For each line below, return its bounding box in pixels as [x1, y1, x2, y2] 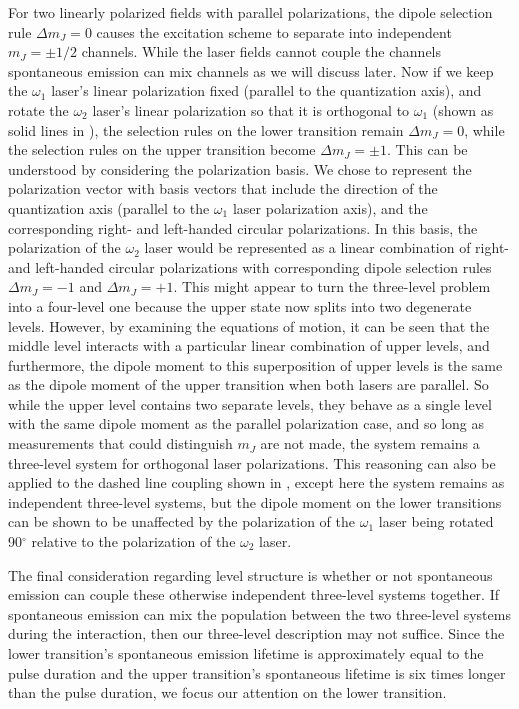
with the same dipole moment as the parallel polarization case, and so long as [8, 413, 485, 434]
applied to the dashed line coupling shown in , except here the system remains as [8, 472, 505, 493]
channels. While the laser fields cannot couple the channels [81, 41, 442, 62]
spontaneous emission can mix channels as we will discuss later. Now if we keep [8, 60, 494, 81]
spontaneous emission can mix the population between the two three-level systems [8, 603, 511, 624]
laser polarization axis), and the [232, 197, 428, 218]
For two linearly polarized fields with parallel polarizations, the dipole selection [8, 2, 493, 22]
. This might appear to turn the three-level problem [173, 276, 491, 297]
